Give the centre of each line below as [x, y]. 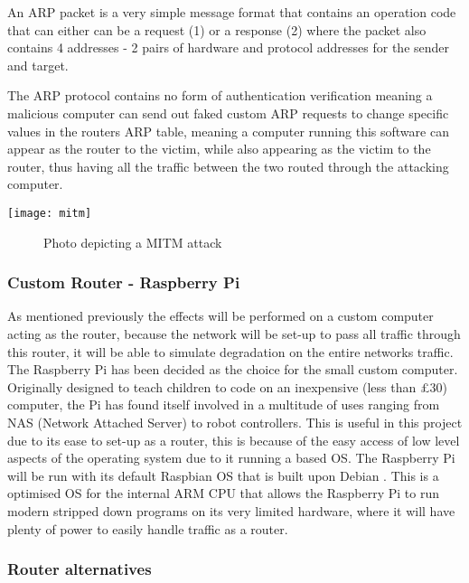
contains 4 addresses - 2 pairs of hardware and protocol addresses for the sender [229, 47]
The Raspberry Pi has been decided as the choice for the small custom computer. [233, 369]
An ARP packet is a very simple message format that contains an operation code [232, 12]
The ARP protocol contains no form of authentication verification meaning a [220, 95]
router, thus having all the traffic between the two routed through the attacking [228, 166]
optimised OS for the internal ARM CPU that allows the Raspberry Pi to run [224, 493]
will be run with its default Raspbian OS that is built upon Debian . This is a [223, 475]
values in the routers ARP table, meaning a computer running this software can [228, 131]
